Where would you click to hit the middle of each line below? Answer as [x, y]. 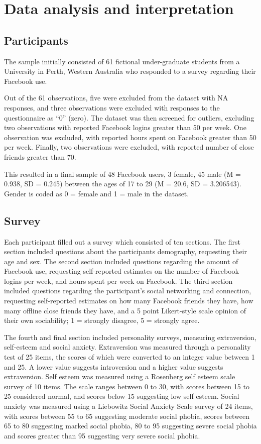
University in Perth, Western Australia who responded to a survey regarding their [130, 71]
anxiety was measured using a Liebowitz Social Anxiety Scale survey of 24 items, [128, 406]
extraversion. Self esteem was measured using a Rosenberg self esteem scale [120, 376]
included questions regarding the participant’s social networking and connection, [128, 291]
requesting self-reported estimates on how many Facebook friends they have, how [129, 301]
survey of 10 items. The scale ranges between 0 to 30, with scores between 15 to [127, 386]
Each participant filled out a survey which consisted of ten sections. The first [122, 241]
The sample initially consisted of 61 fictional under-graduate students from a [122, 61]
